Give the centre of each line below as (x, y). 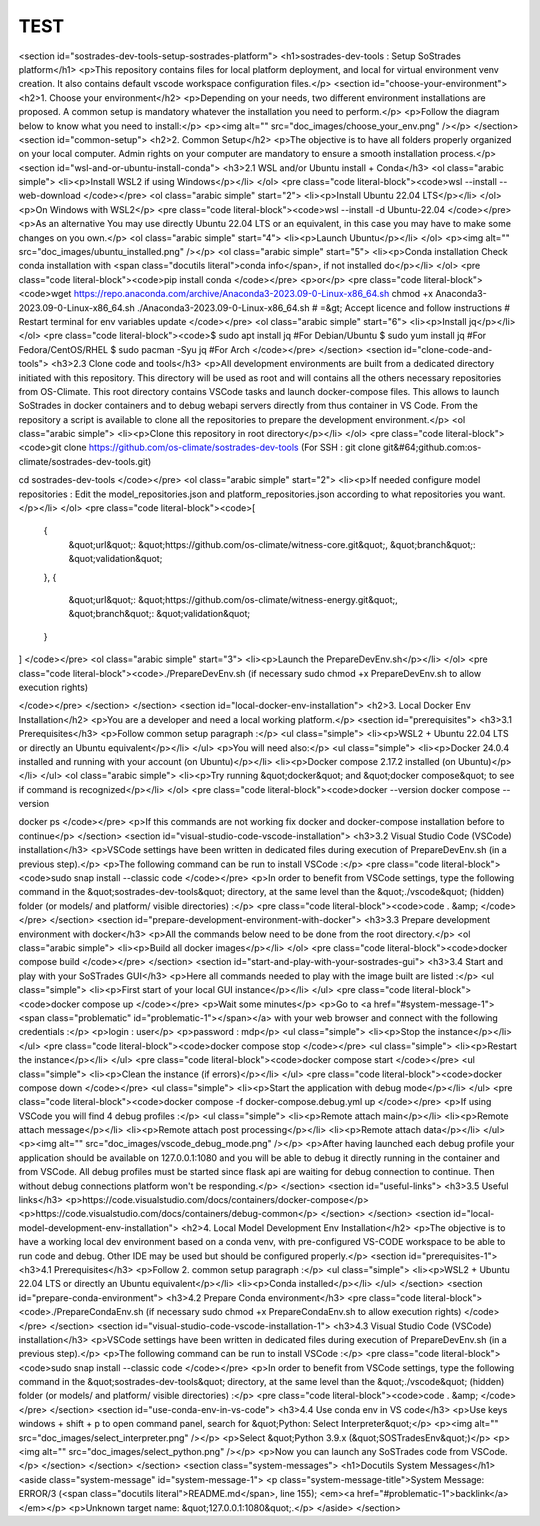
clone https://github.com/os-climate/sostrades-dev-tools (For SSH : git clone (222, 447)
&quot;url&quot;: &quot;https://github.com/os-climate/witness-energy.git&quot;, (233, 599)
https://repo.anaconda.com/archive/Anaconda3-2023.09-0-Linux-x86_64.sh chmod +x (253, 294)
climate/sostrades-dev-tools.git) (85, 461)
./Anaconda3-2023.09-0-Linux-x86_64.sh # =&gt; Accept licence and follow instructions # (323, 307)
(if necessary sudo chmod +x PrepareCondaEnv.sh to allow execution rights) (303, 1312)
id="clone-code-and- (448, 349)
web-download (50, 196)
